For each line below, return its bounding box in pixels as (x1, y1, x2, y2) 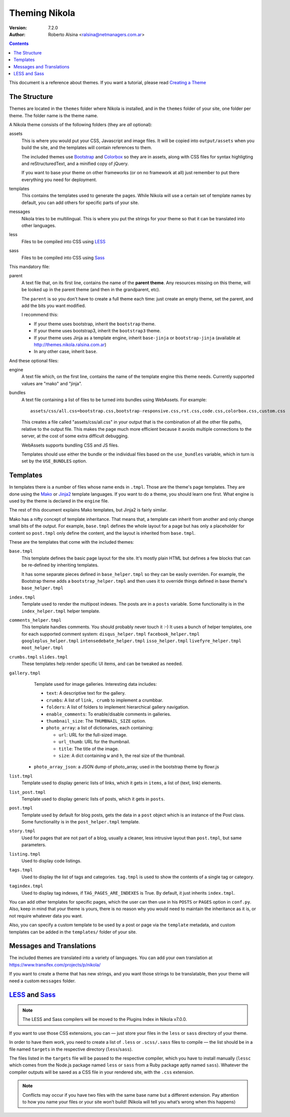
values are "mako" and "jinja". (21, 380, 83, 386)
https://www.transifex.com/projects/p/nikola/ (9, 962, 101, 967)
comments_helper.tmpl (9, 617, 62, 623)
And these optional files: (9, 357, 59, 363)
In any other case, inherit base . (34, 349, 98, 355)
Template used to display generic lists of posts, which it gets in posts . (21, 796, 165, 802)
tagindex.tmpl (9, 883, 43, 889)
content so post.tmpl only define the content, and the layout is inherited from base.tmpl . (9, 530, 196, 536)
